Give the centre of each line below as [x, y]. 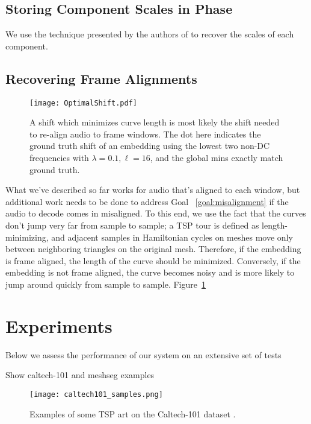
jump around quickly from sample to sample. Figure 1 [106, 284]
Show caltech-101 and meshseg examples [80, 375]
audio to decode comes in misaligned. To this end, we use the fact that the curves [156, 213]
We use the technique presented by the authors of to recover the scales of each [150, 34]
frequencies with [59, 158]
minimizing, [27, 237]
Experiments [59, 325]
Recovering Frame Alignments [101, 78]
